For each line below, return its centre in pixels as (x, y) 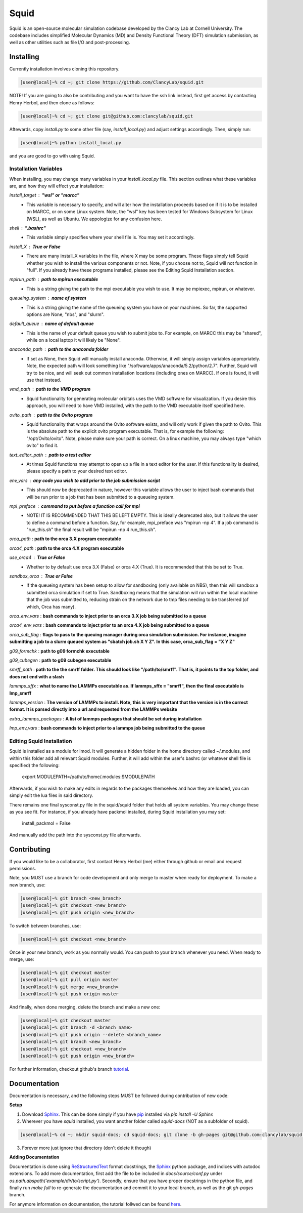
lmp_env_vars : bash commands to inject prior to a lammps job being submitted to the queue (107, 728)
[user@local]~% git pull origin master (69, 980)
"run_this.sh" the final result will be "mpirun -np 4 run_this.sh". (91, 530)
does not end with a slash (37, 676)
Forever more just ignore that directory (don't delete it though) (87, 1148)
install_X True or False (35, 247)
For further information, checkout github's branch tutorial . (69, 1069)
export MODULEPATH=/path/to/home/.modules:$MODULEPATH (88, 777)
